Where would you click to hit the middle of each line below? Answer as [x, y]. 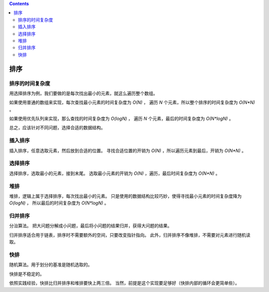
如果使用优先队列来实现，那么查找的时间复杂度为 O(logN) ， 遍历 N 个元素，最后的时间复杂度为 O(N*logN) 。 [121, 119]
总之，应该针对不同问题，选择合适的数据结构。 [57, 128]
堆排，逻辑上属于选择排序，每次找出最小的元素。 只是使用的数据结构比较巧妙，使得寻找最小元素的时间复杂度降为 [125, 196]
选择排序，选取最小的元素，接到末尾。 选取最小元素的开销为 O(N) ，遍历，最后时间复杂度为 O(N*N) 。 [115, 173]
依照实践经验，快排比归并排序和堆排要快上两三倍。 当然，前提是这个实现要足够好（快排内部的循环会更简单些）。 [124, 283]
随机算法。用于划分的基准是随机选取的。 [51, 265]
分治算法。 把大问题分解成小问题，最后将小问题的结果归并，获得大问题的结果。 [90, 226]
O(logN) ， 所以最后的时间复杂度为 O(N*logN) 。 [59, 203]
